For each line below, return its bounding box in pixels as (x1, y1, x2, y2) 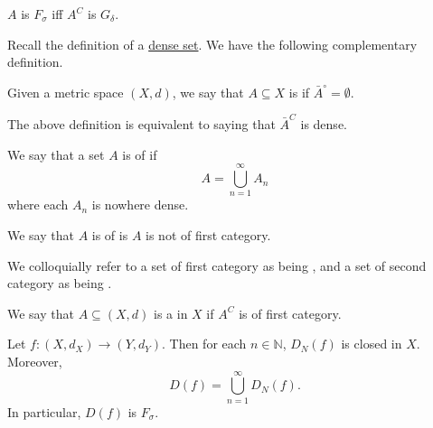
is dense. (300, 115, 347, 134)
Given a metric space (7, 82, 124, 101)
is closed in (341, 334, 402, 353)
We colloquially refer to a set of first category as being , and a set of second (7, 256, 427, 274)
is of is (91, 226, 128, 244)
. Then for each (162, 334, 247, 353)
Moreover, (7, 351, 62, 370)
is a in (154, 303, 188, 322)
